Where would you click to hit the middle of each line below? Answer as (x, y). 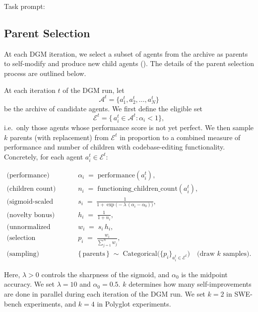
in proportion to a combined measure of (180, 137)
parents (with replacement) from (59, 137)
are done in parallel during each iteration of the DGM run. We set (105, 294)
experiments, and (50, 303)
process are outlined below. (45, 73)
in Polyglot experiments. (134, 303)
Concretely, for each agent (44, 156)
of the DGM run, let (94, 90)
